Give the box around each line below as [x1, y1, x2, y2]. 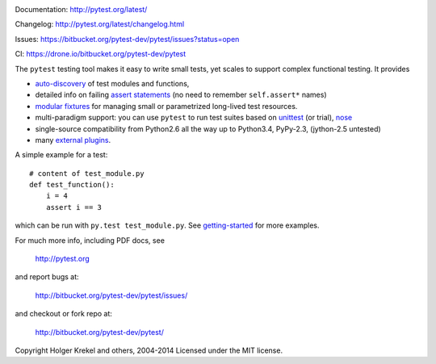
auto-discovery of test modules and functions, [35, 78, 190, 88]
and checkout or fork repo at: [15, 309, 113, 319]
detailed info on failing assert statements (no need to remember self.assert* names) [35, 90, 327, 100]
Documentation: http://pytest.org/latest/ [15, 5, 148, 14]
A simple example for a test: [15, 150, 108, 160]
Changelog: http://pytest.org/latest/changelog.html [15, 19, 185, 29]
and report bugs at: [15, 272, 80, 282]
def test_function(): [29, 180, 115, 190]
